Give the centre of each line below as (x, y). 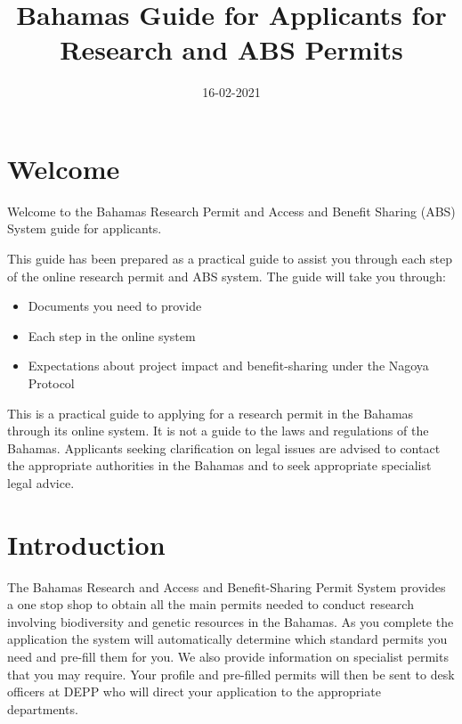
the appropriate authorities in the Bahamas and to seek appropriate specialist (219, 465)
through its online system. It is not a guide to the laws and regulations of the (218, 431)
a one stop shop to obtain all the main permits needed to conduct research (211, 604)
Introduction (86, 544)
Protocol (51, 383)
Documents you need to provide (115, 306)
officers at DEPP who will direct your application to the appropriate (194, 691)
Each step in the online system (112, 335)
